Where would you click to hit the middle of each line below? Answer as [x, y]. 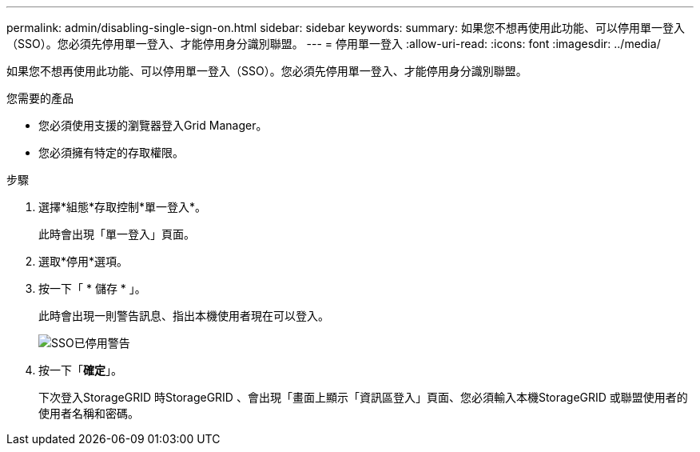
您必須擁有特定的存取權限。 [111, 152]
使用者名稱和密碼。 [89, 413]
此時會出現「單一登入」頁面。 [117, 234]
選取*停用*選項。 [84, 261]
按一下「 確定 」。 [80, 370]
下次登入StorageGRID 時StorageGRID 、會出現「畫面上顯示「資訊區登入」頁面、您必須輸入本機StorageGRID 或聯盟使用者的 [363, 397]
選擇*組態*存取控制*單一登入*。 [123, 207]
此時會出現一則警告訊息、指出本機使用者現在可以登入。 [184, 316]
